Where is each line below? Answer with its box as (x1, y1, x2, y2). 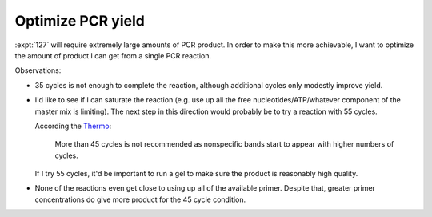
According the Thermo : (34, 121, 112, 131)
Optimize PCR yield (14, 12, 146, 30)
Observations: (14, 66, 62, 75)
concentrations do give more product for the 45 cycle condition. (34, 195, 246, 204)
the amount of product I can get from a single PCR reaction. (14, 50, 212, 60)
